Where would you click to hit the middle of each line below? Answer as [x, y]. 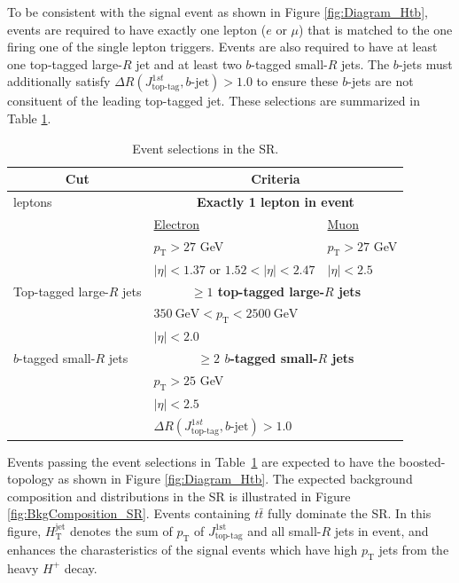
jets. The [366, 63]
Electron [177, 223]
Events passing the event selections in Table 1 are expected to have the [201, 461]
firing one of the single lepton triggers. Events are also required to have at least [222, 47]
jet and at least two [189, 63]
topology [31, 479]
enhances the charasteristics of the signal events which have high [183, 549]
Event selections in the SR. [206, 148]
